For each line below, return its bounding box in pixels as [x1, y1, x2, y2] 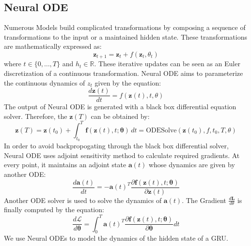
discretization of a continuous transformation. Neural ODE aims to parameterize [4, 68, 243, 78]
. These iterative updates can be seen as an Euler [94, 58, 240, 69]
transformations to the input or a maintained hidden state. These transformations [4, 31, 247, 42]
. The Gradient [182, 195, 226, 205]
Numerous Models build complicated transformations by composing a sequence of [4, 22, 246, 32]
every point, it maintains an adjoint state [4, 159, 126, 170]
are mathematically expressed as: [4, 41, 102, 51]
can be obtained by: [91, 111, 150, 121]
